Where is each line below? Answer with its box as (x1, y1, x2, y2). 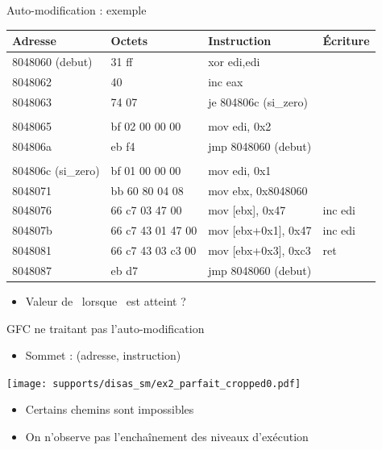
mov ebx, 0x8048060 (208, 181, 308, 198)
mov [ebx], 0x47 (208, 202, 286, 219)
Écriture (322, 32, 370, 49)
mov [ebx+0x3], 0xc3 (208, 242, 311, 259)
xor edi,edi (208, 52, 260, 69)
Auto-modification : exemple (6, 2, 147, 18)
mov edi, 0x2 (208, 117, 272, 134)
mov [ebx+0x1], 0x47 (208, 222, 312, 239)
